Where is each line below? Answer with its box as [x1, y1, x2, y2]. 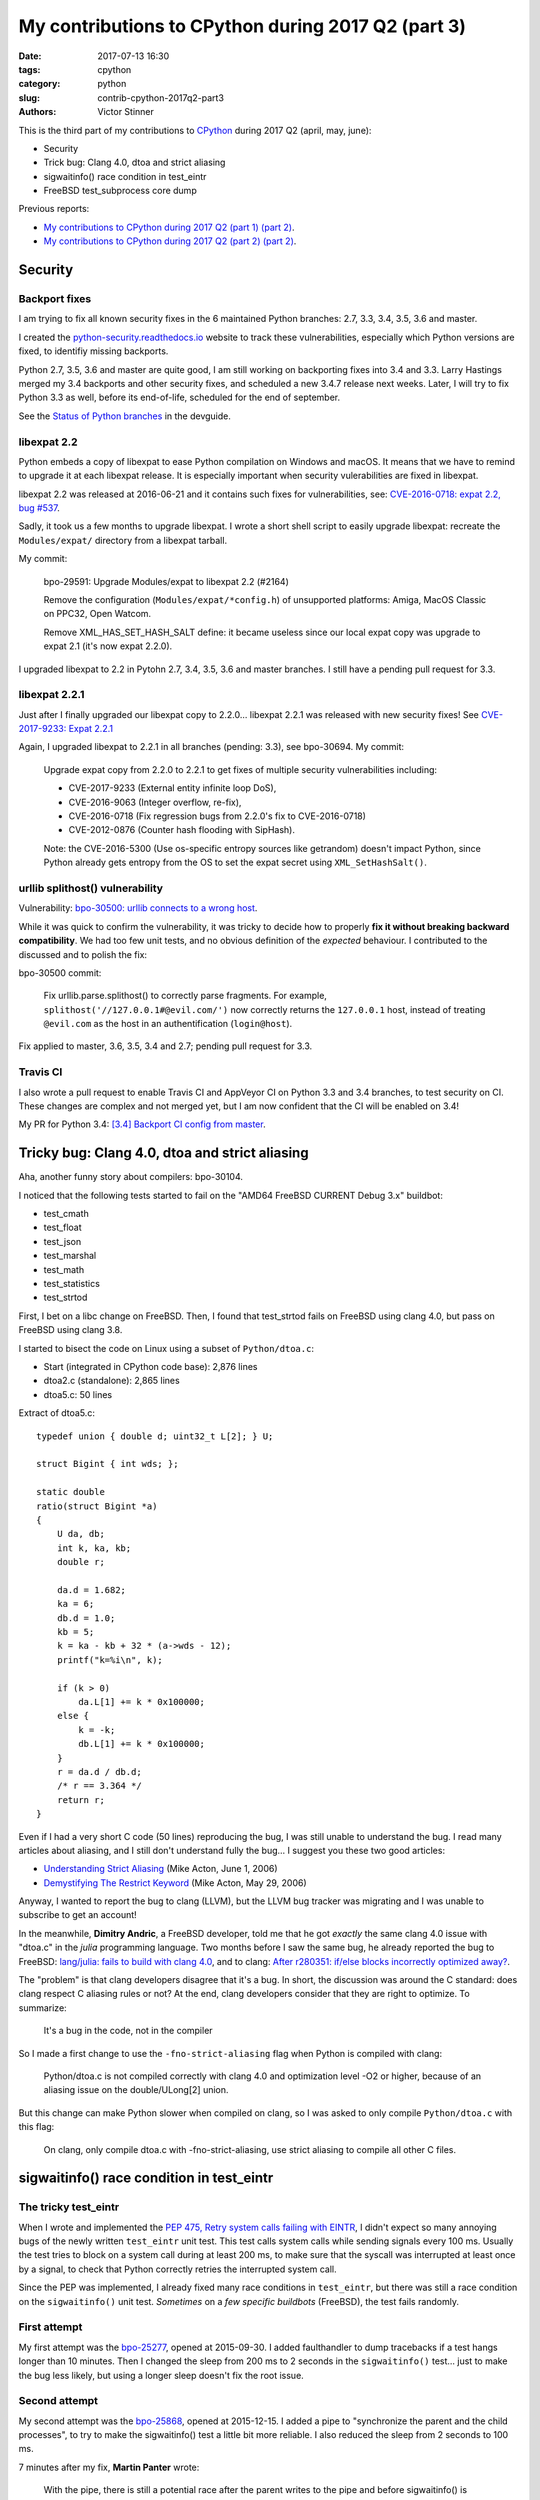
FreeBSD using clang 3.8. [18, 1324, 123, 1336]
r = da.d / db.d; [56, 1766, 142, 1777]
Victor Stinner [97, 106, 155, 118]
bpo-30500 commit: [18, 966, 102, 979]
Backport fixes [18, 292, 92, 306]
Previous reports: [18, 203, 90, 215]
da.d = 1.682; [56, 1584, 127, 1595]
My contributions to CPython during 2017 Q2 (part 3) [18, 15, 467, 37]
